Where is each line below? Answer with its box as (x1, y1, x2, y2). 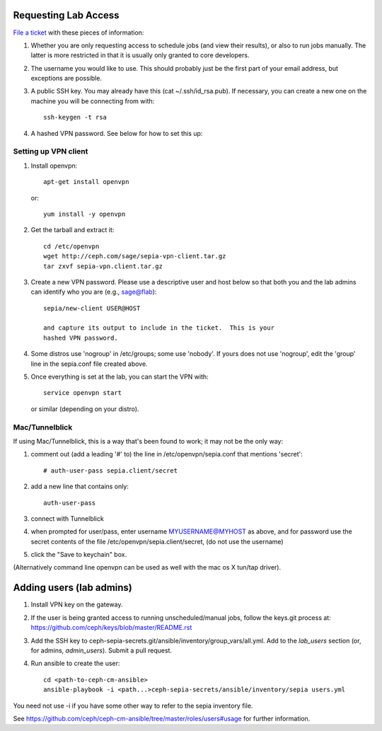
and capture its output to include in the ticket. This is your (43, 324, 275, 332)
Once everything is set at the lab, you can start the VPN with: (30, 372, 209, 381)
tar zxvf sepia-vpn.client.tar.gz (43, 262, 163, 270)
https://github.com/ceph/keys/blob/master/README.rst (30, 623, 192, 632)
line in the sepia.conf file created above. (30, 359, 148, 368)
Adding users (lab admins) (13, 582, 132, 594)
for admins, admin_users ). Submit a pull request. (30, 646, 173, 655)
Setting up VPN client (13, 146, 88, 156)
